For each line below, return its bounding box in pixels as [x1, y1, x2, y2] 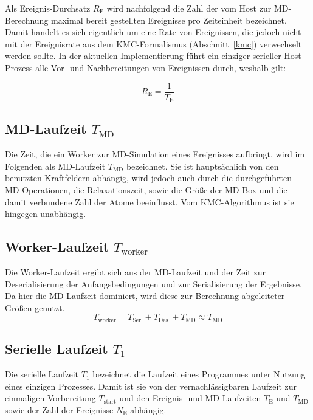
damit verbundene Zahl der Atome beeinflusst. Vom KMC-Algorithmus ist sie [5, 195, 294, 208]
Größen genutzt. [5, 301, 65, 314]
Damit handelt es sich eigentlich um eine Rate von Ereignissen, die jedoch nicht [5, 26, 301, 38]
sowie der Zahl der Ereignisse [5, 403, 114, 416]
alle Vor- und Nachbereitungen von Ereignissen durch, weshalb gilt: [35, 61, 286, 74]
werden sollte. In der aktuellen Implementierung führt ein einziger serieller [5, 49, 281, 62]
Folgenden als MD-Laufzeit [5, 159, 106, 172]
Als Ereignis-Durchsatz [5, 2, 91, 14]
